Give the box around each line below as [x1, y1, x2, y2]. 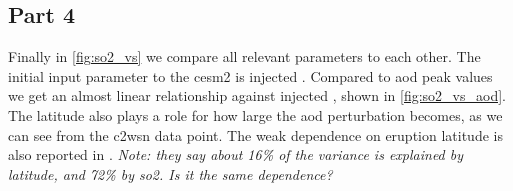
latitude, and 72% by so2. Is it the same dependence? [8, 163, 333, 184]
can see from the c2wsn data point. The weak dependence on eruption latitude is [8, 124, 503, 145]
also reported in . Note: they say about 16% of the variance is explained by [8, 144, 464, 165]
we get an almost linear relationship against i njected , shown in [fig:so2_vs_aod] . [8, 85, 506, 106]
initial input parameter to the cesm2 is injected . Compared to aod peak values [8, 65, 493, 86]
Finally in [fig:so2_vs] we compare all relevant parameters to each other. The [8, 46, 481, 67]
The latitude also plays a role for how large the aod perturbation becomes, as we [8, 104, 503, 125]
